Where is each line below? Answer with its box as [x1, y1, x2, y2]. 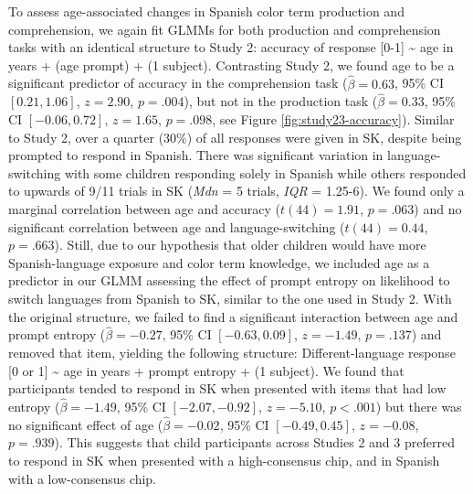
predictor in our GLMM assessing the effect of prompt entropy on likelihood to [8, 271, 450, 290]
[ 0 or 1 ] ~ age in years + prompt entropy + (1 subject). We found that [8, 360, 405, 380]
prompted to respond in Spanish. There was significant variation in [8, 145, 384, 165]
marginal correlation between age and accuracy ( [8, 199, 281, 218]
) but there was [375, 396, 462, 415]
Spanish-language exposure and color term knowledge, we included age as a [8, 252, 430, 272]
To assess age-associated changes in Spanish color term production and [8, 2, 405, 20]
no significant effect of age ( [8, 414, 163, 434]
